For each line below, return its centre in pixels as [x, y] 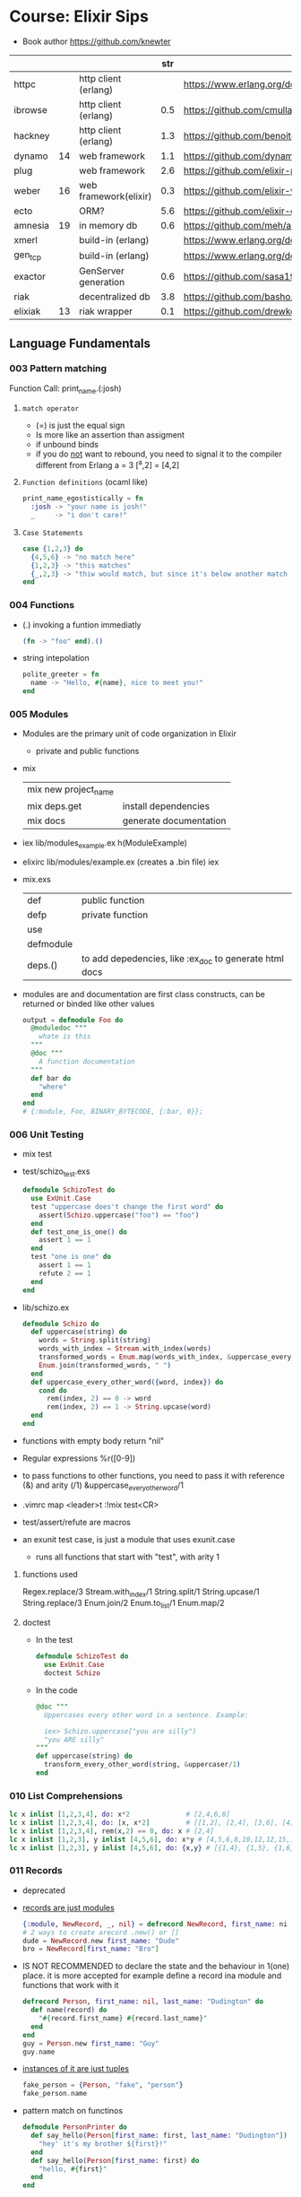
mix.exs [37, 880]
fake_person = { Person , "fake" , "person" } [103, 2085]
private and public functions [87, 751]
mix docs [46, 821]
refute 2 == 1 [65, 1273]
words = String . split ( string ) [95, 1341]
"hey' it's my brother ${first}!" [103, 2144]
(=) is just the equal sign [80, 425]
